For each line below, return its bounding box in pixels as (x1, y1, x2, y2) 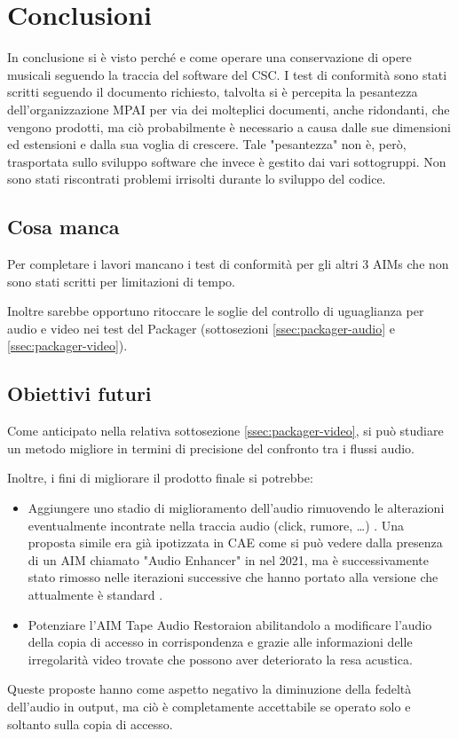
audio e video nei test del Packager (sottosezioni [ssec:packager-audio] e (7, 318, 395, 337)
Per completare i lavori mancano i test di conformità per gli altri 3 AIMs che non (7, 255, 449, 273)
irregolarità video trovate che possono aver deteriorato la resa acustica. (28, 649, 413, 668)
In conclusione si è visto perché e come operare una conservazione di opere (7, 48, 412, 67)
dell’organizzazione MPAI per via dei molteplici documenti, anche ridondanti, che (7, 99, 450, 118)
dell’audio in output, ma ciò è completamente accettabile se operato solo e (7, 696, 411, 715)
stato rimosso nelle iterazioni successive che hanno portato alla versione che (28, 568, 438, 586)
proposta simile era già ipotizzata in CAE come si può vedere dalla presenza (28, 533, 443, 552)
